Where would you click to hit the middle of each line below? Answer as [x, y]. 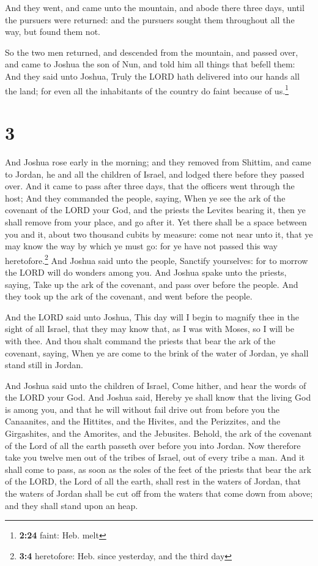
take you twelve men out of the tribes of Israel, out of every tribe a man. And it [155, 457]
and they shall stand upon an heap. [72, 505]
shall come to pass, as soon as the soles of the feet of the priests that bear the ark [158, 469]
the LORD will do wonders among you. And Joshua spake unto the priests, [146, 272]
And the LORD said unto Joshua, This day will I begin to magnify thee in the [152, 316]
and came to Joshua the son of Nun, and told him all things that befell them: [150, 64]
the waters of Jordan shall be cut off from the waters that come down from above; [159, 493]
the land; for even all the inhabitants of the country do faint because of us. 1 [147, 89]
